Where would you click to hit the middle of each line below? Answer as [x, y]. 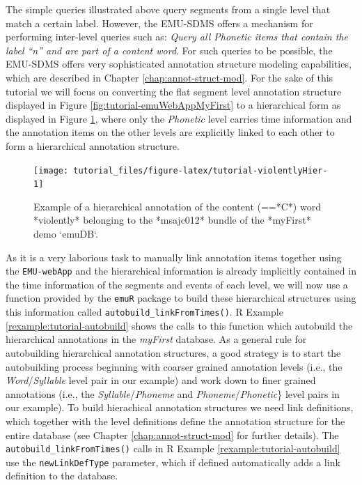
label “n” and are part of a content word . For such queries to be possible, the [169, 50]
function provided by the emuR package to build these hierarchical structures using [181, 298]
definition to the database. [62, 476]
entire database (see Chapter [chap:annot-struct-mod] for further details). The [172, 434]
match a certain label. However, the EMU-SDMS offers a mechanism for [159, 23]
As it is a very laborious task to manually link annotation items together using [174, 257]
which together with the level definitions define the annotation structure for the [175, 421]
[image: [51, 170]
